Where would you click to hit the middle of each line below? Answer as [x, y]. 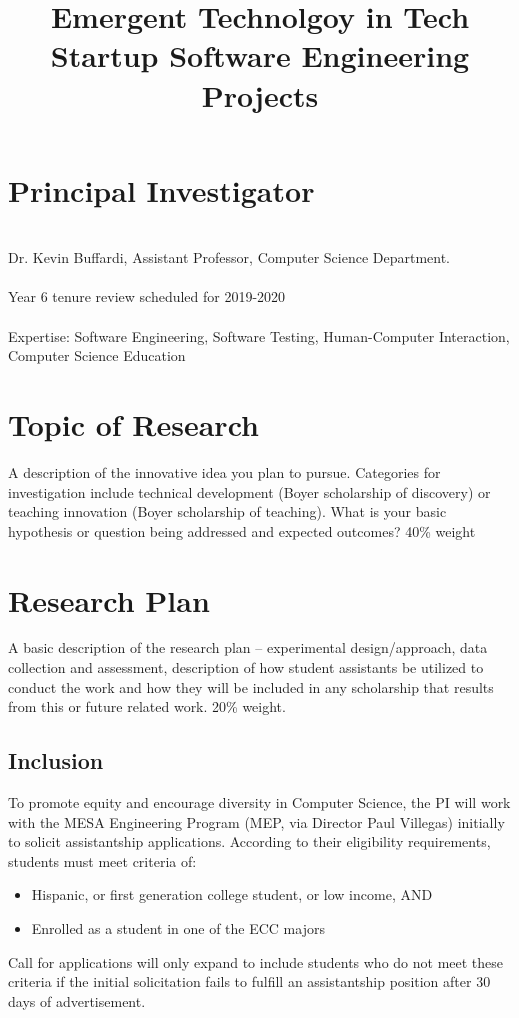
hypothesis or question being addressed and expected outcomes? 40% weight [242, 530]
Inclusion [56, 760]
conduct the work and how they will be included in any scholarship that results [251, 686]
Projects [260, 94]
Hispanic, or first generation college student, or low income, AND [232, 894]
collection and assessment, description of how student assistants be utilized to [246, 667]
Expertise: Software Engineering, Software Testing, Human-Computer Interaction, [259, 335]
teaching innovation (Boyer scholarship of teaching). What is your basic [227, 511]
